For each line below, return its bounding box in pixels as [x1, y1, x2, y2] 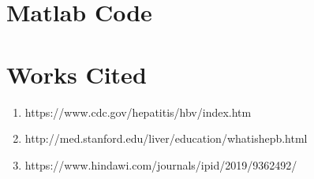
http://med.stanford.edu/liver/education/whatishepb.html [24, 130, 308, 147]
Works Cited [6, 58, 147, 90]
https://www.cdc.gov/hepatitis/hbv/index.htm [24, 103, 252, 120]
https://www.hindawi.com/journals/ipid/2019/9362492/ [24, 156, 297, 173]
